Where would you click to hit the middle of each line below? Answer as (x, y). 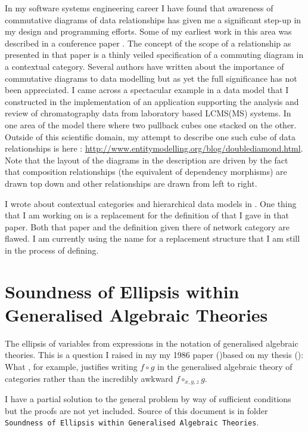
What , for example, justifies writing (71, 366)
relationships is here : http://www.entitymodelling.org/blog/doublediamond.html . (154, 148)
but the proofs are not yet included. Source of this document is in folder (136, 410)
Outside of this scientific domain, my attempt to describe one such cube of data (150, 136)
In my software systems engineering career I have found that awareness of (139, 8)
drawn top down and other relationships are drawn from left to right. (131, 183)
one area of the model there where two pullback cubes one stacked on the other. (151, 124)
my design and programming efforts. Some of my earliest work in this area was (148, 31)
